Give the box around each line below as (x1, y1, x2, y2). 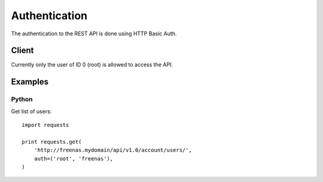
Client (11, 45, 34, 56)
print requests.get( (22, 138, 82, 145)
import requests (22, 122, 69, 128)
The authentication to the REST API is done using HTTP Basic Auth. (11, 30, 177, 37)
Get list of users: (11, 108, 52, 115)
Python (11, 95, 33, 104)
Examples (11, 77, 49, 87)
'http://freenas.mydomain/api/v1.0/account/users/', (33, 147, 193, 154)
